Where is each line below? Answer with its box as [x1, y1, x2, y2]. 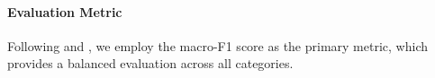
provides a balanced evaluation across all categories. [7, 54, 294, 73]
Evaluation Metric [7, 2, 122, 21]
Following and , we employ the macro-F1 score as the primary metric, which [7, 36, 428, 55]
